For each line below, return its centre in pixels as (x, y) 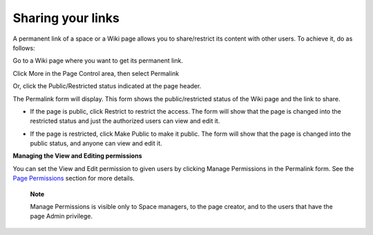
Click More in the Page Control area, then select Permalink (96, 73)
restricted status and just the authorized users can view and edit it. (125, 121)
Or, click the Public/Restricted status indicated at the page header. (107, 86)
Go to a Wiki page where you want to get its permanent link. (98, 61)
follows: (24, 48)
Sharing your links (66, 18)
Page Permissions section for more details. (74, 178)
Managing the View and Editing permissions (77, 156)
